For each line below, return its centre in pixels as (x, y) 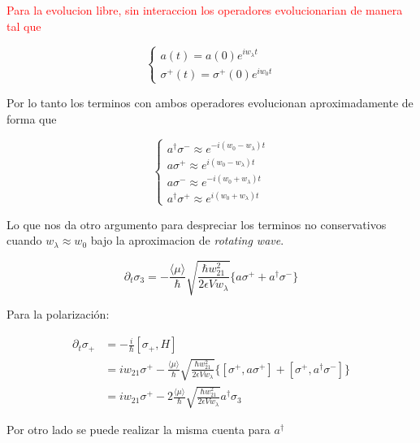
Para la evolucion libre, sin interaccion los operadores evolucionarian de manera (205, 10)
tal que (24, 26)
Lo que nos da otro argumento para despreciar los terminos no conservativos (197, 224)
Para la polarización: (58, 314)
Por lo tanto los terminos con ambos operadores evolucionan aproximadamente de (210, 102)
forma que (32, 118)
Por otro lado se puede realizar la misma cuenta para (139, 430)
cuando (24, 240)
